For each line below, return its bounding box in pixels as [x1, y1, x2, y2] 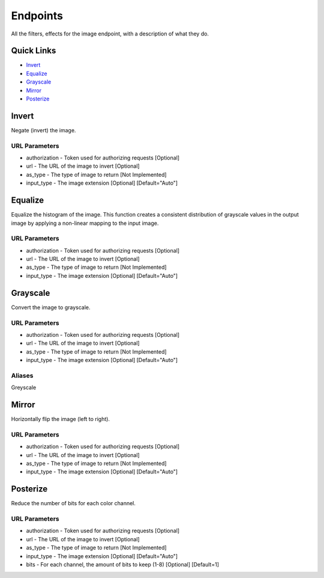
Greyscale [11, 384, 37, 391]
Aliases [11, 371, 34, 380]
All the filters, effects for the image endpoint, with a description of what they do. [11, 30, 209, 37]
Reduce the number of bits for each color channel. [11, 500, 136, 507]
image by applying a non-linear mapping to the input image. [11, 220, 159, 227]
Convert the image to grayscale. [11, 304, 91, 311]
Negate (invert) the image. [11, 126, 76, 134]
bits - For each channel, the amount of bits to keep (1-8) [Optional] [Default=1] [26, 561, 219, 568]
